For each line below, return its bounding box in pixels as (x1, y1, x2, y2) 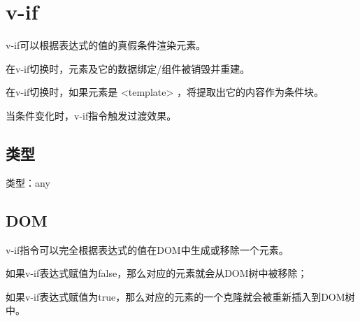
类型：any (6, 175, 50, 190)
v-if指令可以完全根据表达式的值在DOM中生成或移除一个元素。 (6, 242, 289, 257)
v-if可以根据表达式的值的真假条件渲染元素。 (6, 38, 206, 52)
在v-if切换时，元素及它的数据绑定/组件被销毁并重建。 (6, 61, 250, 76)
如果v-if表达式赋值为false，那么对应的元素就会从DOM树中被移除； (6, 266, 308, 280)
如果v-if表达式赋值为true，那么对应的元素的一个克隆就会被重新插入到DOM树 (6, 289, 355, 304)
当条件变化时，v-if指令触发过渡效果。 (6, 108, 177, 122)
